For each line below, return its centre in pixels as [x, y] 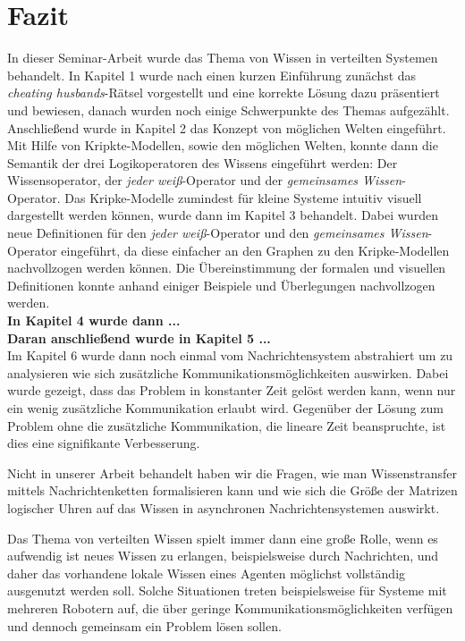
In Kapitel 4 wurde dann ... [94, 320]
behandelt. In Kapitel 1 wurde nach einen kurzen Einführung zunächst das [212, 75]
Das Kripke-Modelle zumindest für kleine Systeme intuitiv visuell [243, 197]
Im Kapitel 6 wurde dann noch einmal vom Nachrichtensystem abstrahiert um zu [230, 355]
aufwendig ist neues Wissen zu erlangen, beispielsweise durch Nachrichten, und [223, 556]
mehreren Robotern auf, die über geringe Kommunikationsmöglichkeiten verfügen [230, 607]
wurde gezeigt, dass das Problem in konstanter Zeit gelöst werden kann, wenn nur [232, 390]
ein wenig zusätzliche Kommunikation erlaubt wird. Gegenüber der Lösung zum [225, 408]
